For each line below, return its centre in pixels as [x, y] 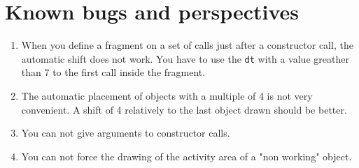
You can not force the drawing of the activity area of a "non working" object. [186, 156]
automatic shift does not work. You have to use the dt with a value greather [185, 58]
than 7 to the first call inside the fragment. [113, 72]
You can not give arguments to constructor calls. [126, 133]
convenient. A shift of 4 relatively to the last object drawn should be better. [184, 109]
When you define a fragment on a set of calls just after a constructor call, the [187, 45]
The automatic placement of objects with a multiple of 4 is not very [167, 95]
